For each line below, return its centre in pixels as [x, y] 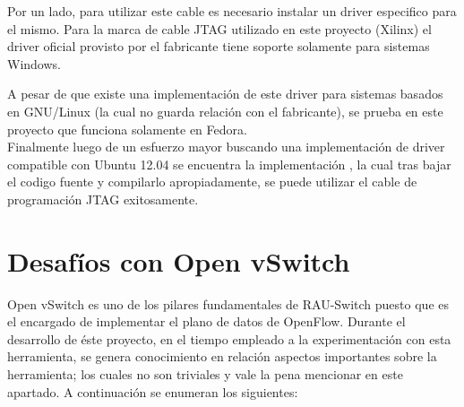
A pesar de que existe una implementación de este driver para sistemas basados [225, 94]
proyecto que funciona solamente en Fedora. [127, 129]
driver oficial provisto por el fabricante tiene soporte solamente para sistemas [219, 46]
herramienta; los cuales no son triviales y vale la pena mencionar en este [205, 374]
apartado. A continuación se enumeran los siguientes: [153, 391]
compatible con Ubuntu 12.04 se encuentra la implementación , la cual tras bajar [229, 164]
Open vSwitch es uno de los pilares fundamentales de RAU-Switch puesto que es [228, 303]
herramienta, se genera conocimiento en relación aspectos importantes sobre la [222, 356]
